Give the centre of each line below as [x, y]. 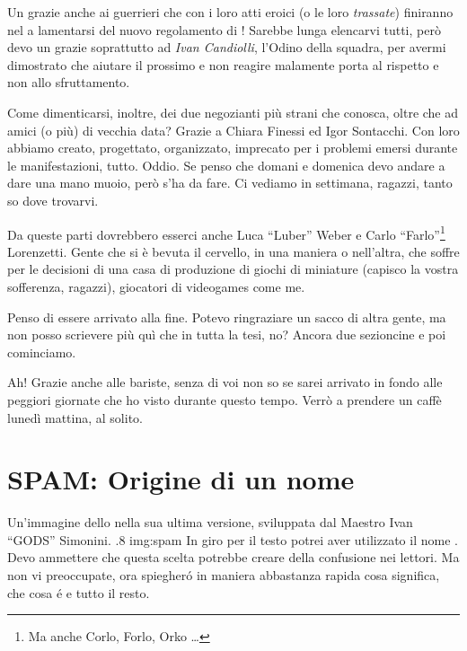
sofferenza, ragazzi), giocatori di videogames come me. [156, 286]
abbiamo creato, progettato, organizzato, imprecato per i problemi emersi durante [233, 148]
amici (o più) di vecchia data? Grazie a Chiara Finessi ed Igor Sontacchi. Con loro [233, 130]
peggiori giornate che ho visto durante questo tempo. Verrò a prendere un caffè [225, 399]
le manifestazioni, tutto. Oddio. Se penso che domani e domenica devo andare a [226, 165]
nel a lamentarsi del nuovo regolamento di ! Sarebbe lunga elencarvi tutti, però [224, 29]
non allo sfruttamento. [69, 82]
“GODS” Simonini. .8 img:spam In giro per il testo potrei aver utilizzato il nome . [233, 539]
